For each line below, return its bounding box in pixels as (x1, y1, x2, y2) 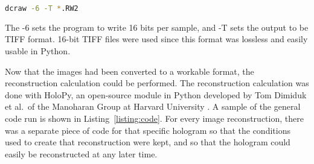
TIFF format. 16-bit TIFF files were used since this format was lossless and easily (5, 33, 308, 45)
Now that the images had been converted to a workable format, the (5, 65, 254, 77)
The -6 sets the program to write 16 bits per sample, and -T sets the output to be (5, 20, 309, 33)
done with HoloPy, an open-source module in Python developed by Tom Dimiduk (5, 88, 307, 101)
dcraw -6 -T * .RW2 (5, 4, 78, 13)
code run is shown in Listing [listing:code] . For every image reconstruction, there (5, 112, 304, 125)
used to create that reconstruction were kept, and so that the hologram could (5, 136, 290, 148)
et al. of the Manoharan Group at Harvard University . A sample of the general (5, 100, 301, 113)
